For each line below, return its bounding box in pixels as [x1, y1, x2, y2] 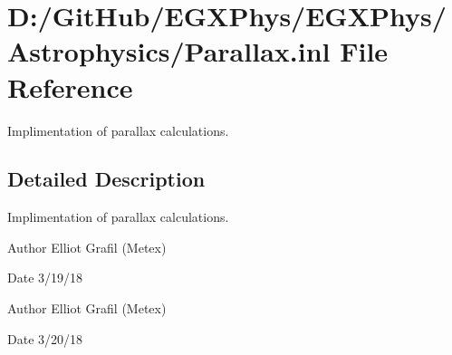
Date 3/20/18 [7, 329, 83, 348]
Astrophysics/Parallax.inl [7, 33, 331, 70]
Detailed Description [7, 165, 206, 193]
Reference [7, 68, 133, 105]
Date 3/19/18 [7, 268, 83, 287]
